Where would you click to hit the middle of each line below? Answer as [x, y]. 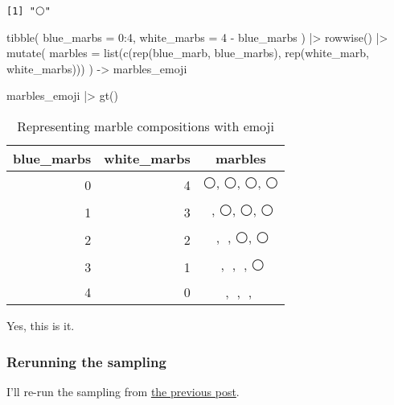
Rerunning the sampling [86, 361]
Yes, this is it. [41, 326]
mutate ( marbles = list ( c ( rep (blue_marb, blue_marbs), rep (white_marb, [188, 53]
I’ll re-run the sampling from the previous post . [123, 391]
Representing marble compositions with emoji [146, 126]
